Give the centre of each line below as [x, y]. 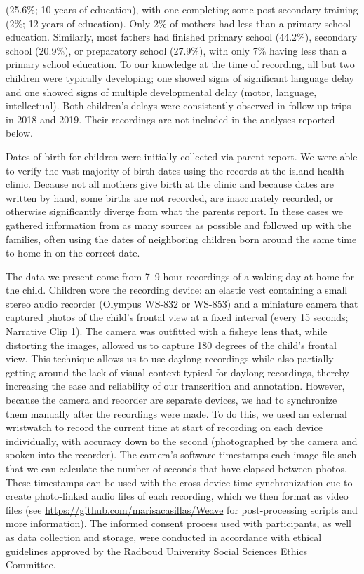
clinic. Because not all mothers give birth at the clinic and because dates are [170, 184]
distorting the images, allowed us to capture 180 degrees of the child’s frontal [171, 344]
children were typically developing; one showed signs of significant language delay [180, 77]
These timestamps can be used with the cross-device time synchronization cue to [179, 482]
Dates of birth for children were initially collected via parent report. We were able [182, 156]
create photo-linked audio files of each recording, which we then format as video [177, 496]
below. [19, 133]
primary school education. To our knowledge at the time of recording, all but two [180, 64]
